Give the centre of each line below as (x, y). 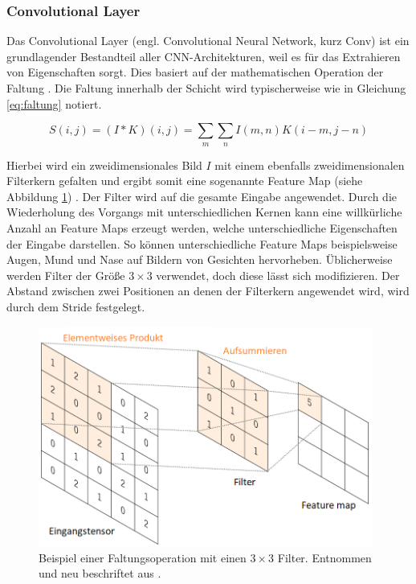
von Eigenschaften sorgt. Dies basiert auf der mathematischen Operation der (195, 72)
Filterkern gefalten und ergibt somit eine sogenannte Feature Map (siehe (185, 181)
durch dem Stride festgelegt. (76, 306)
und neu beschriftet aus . (100, 573)
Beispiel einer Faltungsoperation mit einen (143, 557)
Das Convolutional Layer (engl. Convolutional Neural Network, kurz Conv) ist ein (208, 41)
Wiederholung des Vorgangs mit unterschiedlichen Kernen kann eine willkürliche (204, 212)
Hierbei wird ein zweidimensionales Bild (104, 165)
